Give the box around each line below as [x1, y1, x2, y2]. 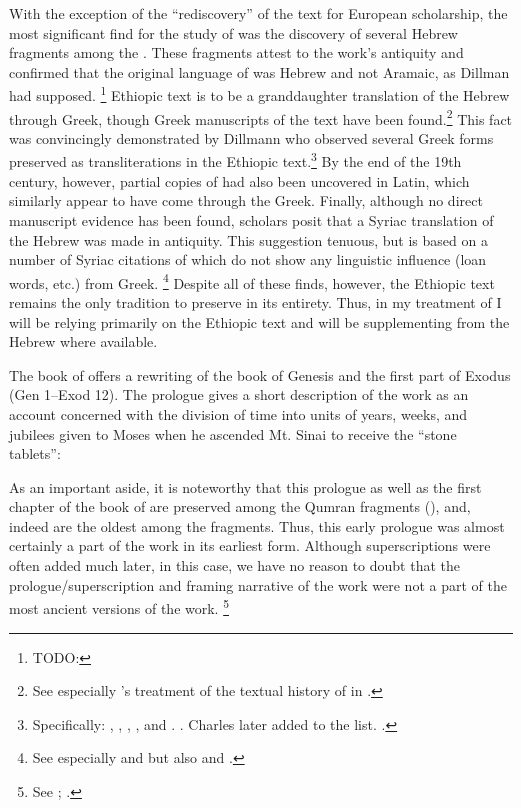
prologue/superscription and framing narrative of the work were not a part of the [9, 574, 507, 595]
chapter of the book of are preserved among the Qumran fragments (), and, [9, 496, 471, 517]
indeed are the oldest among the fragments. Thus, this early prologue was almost [9, 515, 505, 536]
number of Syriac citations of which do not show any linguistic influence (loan [9, 249, 487, 270]
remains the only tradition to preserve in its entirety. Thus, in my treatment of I [9, 291, 502, 312]
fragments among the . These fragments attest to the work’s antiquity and [9, 42, 464, 63]
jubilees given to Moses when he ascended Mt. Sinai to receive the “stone [9, 423, 457, 444]
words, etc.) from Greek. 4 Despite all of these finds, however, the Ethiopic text [9, 269, 495, 293]
